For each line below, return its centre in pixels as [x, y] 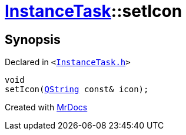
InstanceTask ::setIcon [94, 11]
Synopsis [33, 39]
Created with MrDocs [46, 107]
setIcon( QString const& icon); [77, 90]
